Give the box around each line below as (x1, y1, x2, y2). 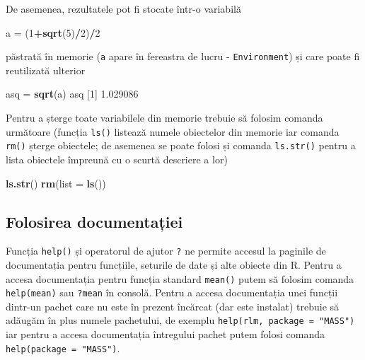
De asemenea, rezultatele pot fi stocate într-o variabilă (6, 1, 241, 16)
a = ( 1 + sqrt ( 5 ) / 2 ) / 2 (6, 25, 100, 40)
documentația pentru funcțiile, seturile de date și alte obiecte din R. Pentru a (6, 257, 342, 272)
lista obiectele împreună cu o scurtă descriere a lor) (6, 151, 228, 166)
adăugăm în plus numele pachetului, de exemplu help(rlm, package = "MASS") (6, 313, 355, 327)
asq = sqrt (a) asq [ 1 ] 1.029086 (6, 86, 139, 101)
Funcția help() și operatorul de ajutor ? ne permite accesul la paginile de (6, 243, 326, 258)
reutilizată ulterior (6, 62, 86, 77)
